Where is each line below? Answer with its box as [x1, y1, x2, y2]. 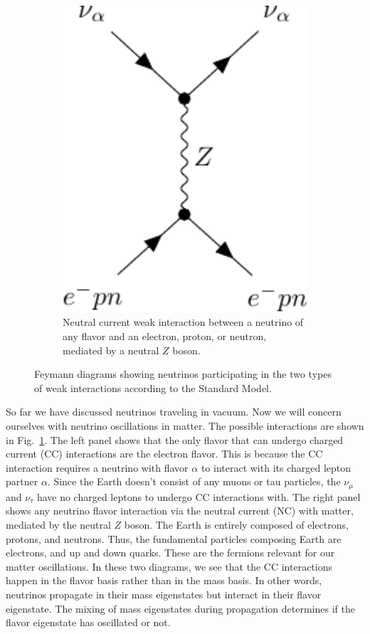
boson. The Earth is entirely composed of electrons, [124, 517, 349, 532]
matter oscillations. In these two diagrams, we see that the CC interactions [6, 559, 333, 574]
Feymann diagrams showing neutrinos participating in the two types [34, 366, 332, 381]
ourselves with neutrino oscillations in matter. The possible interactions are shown [6, 418, 364, 433]
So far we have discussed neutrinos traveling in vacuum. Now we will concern [6, 404, 342, 419]
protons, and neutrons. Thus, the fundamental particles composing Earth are [6, 531, 342, 546]
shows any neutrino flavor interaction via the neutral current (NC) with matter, [6, 503, 354, 518]
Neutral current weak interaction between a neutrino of [63, 315, 304, 329]
